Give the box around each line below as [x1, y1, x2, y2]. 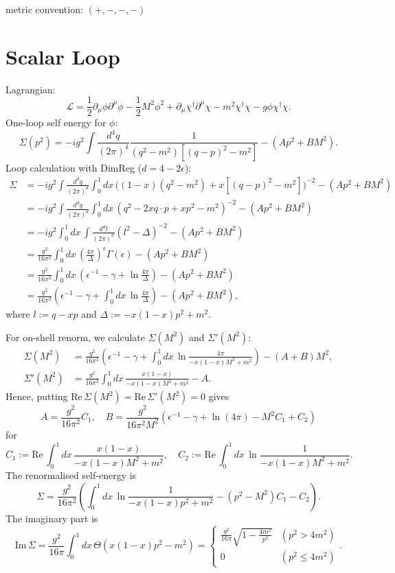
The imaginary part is [5, 511, 98, 525]
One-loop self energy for [5, 115, 106, 130]
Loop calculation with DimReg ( [5, 161, 142, 175]
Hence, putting [5, 389, 68, 404]
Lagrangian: [5, 82, 56, 96]
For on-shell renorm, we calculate [5, 329, 145, 344]
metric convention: [5, 2, 83, 16]
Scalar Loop [5, 42, 120, 70]
